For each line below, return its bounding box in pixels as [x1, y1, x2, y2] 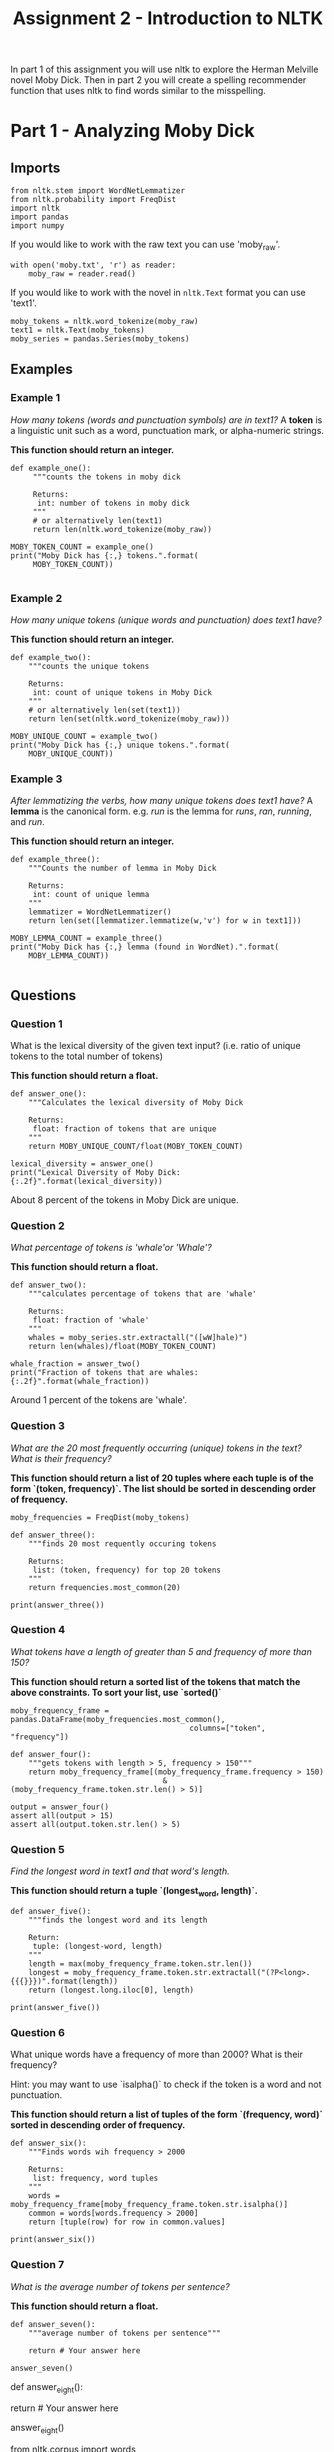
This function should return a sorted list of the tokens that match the [10, 1675, 301, 1687]
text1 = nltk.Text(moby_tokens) [10, 325, 145, 335]
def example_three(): [10, 855, 101, 865]
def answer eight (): [10, 2380, 83, 2395]
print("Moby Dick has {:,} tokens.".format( [10, 550, 199, 561]
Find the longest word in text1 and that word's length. [10, 1865, 230, 1877]
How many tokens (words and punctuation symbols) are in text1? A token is [10, 413, 323, 426]
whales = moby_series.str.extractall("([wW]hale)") [28, 1333, 248, 1343]
